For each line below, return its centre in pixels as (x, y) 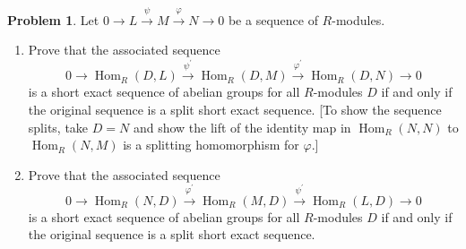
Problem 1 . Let (53, 19)
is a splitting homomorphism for (211, 145)
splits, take (58, 127)
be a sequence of (273, 19)
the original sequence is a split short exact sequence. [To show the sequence (235, 109)
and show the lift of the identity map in (242, 127)
